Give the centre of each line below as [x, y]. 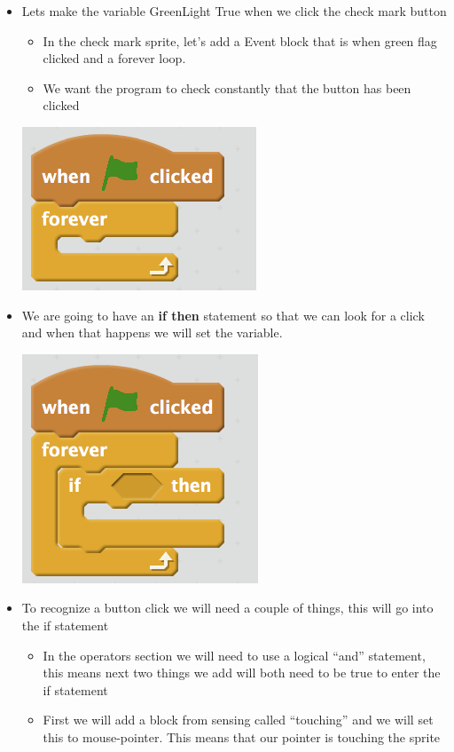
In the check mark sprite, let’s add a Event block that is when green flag [240, 40]
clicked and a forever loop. [114, 58]
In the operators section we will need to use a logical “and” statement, [234, 655]
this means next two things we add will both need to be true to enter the [242, 673]
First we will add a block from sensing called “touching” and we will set [238, 720]
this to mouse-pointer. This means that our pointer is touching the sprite [242, 736]
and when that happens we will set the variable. [152, 332]
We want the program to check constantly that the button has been [227, 87]
